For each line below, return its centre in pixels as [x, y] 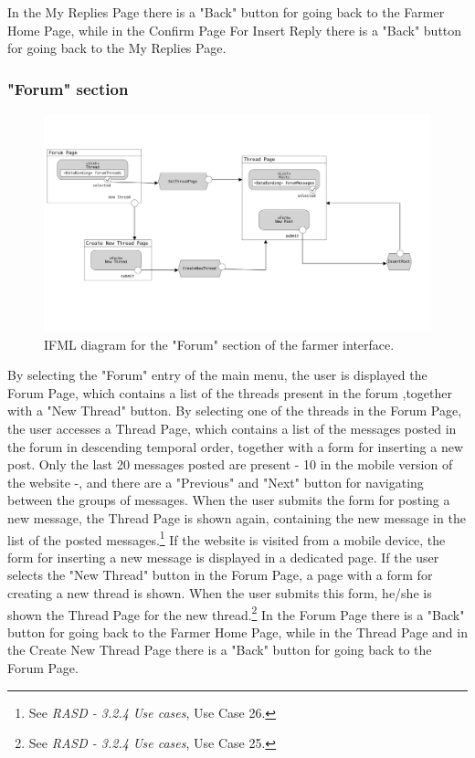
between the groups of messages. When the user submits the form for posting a [229, 500]
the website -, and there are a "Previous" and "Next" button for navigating [216, 482]
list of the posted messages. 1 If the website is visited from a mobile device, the [227, 538]
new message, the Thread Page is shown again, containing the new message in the [237, 518]
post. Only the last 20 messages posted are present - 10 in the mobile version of [230, 464]
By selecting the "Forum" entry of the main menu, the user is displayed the [217, 375]
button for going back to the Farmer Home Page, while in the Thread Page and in [237, 632]
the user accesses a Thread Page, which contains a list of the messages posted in [232, 429]
